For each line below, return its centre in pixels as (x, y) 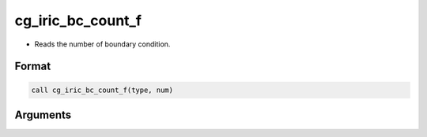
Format (33, 67)
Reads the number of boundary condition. (102, 44)
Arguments (43, 115)
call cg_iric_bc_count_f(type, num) (102, 90)
